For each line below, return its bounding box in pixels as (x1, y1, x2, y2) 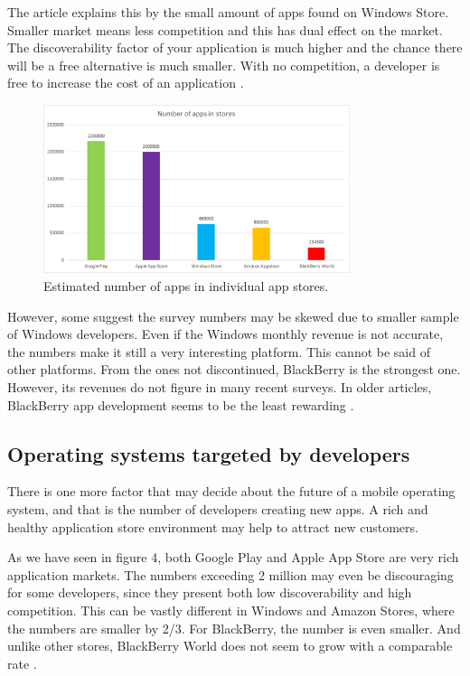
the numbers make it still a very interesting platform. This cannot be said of (7, 342, 430, 361)
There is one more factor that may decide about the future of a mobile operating (7, 482, 456, 501)
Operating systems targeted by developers (7, 439, 410, 467)
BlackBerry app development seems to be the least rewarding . (7, 395, 354, 414)
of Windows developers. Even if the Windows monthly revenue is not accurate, (7, 324, 444, 343)
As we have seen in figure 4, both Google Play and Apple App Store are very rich (7, 548, 459, 567)
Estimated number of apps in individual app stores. (43, 277, 329, 296)
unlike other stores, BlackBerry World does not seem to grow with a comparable (7, 636, 453, 655)
